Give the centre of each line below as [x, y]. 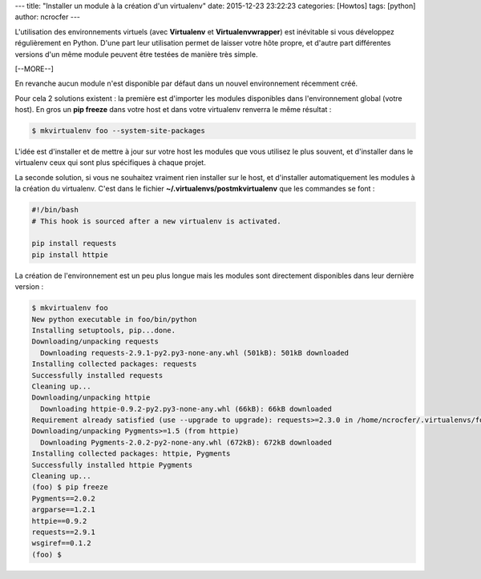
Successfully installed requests [97, 375]
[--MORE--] [34, 69]
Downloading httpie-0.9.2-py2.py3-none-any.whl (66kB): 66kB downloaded [186, 409]
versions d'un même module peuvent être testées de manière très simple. [136, 54]
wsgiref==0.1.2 [61, 543]
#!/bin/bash [55, 210]
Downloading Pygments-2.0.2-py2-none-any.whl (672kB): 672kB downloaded [186, 442]
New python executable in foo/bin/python [114, 319]
